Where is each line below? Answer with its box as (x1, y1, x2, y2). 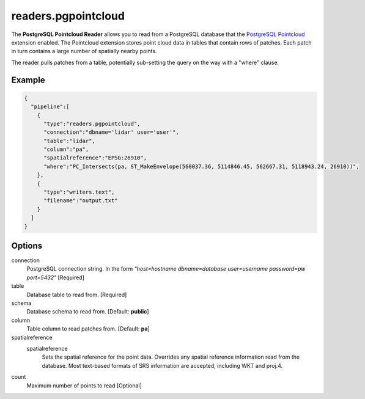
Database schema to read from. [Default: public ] (26, 308, 149, 315)
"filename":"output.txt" (43, 197, 119, 204)
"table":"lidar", (43, 137, 96, 144)
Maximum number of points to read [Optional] (26, 382, 142, 389)
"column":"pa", (43, 146, 89, 153)
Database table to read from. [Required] (26, 291, 127, 298)
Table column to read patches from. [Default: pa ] (26, 325, 150, 332)
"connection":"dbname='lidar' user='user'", (43, 129, 180, 136)
